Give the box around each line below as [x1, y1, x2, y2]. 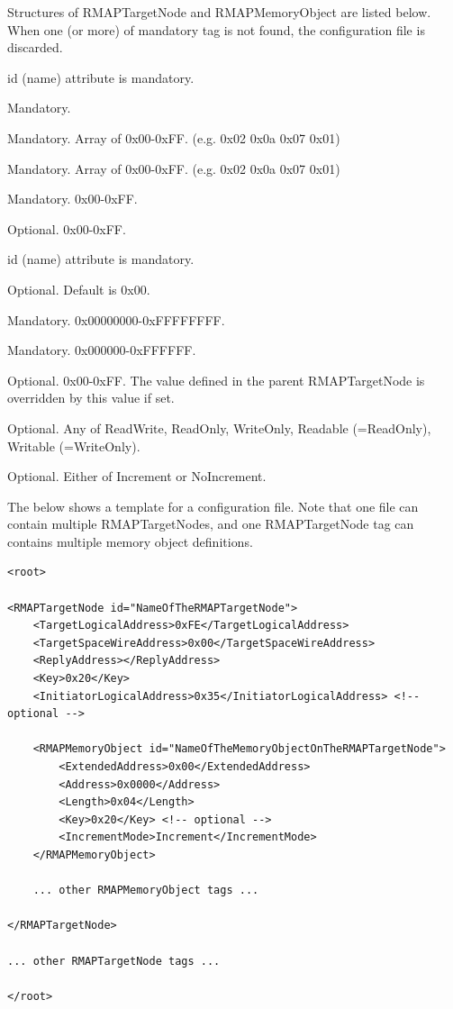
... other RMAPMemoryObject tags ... [32, 884, 259, 897]
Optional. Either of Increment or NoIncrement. [7, 467, 267, 486]
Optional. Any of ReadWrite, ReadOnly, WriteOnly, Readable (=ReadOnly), [7, 418, 431, 437]
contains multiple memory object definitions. [7, 532, 253, 550]
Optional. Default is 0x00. [7, 279, 150, 298]
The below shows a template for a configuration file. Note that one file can [7, 496, 419, 515]
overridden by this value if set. [7, 388, 175, 407]
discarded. [7, 38, 63, 57]
